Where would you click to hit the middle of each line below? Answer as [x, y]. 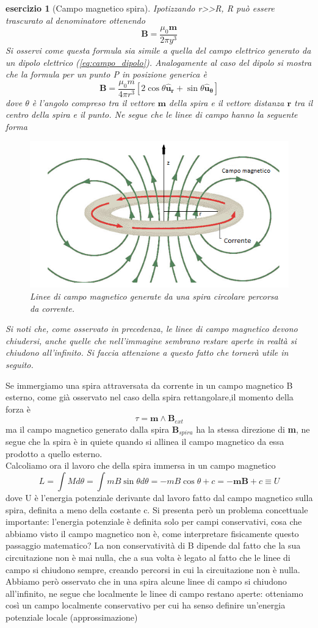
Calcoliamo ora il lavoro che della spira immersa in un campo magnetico [141, 465]
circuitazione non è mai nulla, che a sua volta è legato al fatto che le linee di [148, 557]
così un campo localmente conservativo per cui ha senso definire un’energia [146, 605]
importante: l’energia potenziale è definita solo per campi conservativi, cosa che [154, 522]
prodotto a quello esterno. [54, 453]
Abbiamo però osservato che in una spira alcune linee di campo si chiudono [146, 581]
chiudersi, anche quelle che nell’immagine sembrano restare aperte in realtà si [151, 340]
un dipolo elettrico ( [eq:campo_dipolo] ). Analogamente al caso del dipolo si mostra [159, 62]
